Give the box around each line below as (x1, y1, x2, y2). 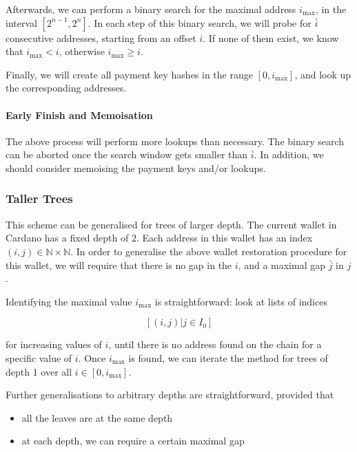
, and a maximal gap (238, 257, 326, 272)
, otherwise (59, 44, 105, 58)
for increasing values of (6, 337, 102, 352)
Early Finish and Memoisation (6, 107, 153, 122)
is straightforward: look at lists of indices (154, 294, 327, 308)
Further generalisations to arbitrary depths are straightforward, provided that (6, 387, 334, 402)
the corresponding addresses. (6, 80, 127, 95)
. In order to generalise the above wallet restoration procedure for (70, 244, 347, 258)
